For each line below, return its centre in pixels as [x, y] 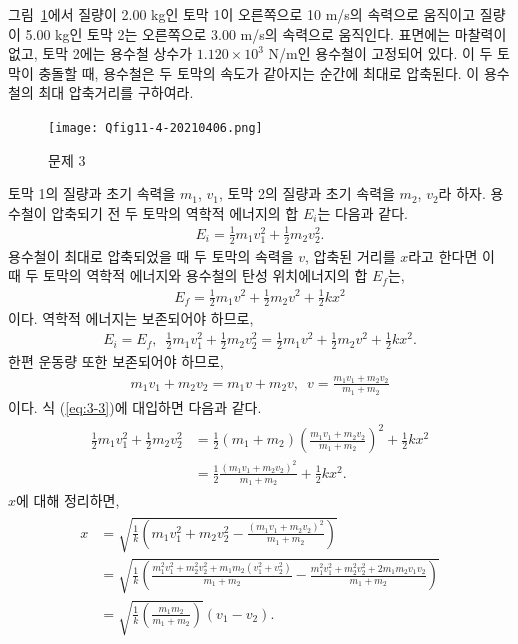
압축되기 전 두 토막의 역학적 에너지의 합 [175, 212]
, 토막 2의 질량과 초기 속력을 [307, 193]
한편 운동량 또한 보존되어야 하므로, [116, 361]
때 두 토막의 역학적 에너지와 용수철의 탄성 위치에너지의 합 [188, 275]
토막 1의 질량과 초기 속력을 [92, 193]
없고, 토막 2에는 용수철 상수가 [100, 53]
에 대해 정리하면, [68, 500]
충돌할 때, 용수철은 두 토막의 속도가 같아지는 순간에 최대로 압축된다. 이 [259, 72]
